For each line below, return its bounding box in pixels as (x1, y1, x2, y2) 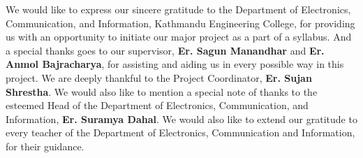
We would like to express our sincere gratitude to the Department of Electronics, (6, 2, 351, 16)
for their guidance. (6, 138, 84, 153)
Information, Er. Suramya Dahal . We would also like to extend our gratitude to (6, 111, 357, 126)
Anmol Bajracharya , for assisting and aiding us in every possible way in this (6, 57, 344, 71)
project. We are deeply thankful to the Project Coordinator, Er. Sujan (6, 70, 312, 85)
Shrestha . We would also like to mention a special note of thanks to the (6, 84, 318, 99)
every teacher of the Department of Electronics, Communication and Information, (6, 125, 355, 140)
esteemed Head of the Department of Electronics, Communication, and (6, 98, 309, 113)
